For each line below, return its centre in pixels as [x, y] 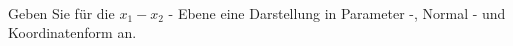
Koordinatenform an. [72, 32]
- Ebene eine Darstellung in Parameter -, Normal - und [337, 12]
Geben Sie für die [61, 12]
